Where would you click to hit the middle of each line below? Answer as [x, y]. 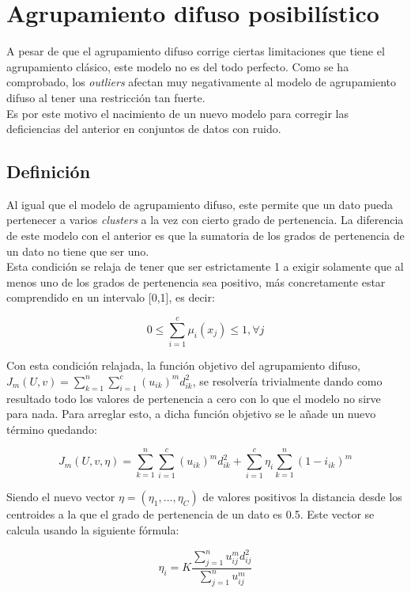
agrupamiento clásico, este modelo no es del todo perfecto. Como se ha [178, 66]
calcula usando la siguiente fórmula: [93, 530]
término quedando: [52, 429]
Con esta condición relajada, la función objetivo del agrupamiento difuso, [183, 365]
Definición [49, 171]
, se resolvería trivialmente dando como [287, 380]
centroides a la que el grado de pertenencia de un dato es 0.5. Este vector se [190, 514]
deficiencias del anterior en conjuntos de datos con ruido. [144, 129]
